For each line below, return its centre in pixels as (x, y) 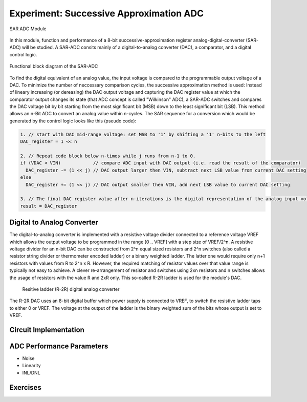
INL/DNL (31, 373)
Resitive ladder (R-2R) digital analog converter (71, 289)
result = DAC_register (49, 206)
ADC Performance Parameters (59, 346)
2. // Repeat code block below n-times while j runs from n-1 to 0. (108, 156)
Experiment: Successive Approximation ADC (107, 13)
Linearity (31, 366)
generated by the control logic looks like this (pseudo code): (73, 121)
